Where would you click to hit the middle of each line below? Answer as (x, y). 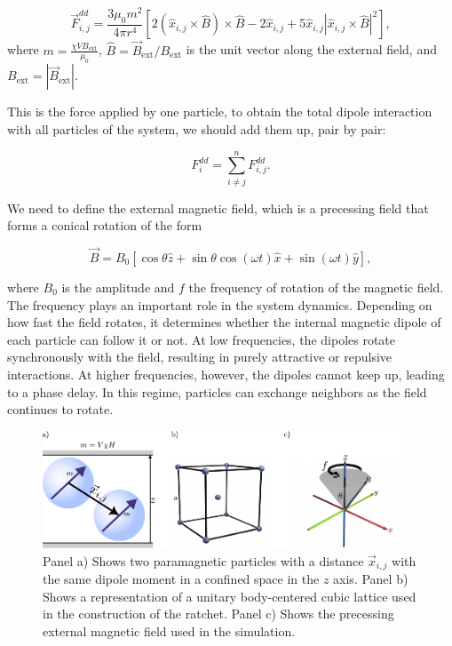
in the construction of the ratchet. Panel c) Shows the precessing (218, 614)
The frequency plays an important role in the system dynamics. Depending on (220, 304)
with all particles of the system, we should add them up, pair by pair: (197, 128)
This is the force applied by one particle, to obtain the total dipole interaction (220, 112)
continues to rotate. (60, 409)
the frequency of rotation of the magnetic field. (316, 287)
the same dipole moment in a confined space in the (181, 579)
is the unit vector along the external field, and (311, 49)
